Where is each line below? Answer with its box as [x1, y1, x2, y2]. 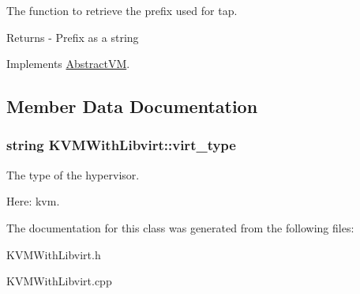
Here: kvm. [6, 193, 60, 209]
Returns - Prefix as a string [6, 28, 139, 45]
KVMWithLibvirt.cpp [6, 273, 112, 289]
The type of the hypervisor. [6, 166, 140, 183]
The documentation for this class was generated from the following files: [6, 219, 354, 236]
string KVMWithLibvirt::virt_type [6, 135, 236, 155]
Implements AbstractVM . [6, 55, 130, 72]
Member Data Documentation [6, 94, 258, 119]
